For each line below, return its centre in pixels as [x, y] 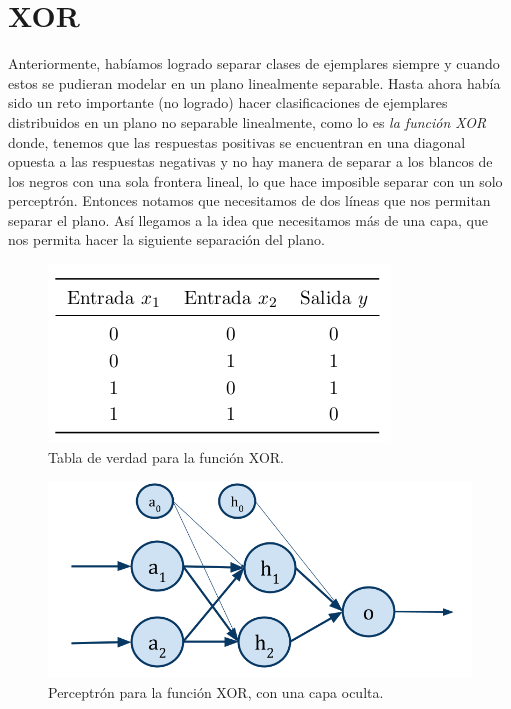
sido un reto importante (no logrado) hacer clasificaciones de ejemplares [228, 102]
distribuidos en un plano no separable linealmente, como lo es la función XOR [247, 121]
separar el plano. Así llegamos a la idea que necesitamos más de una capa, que [248, 219]
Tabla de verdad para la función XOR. [166, 456]
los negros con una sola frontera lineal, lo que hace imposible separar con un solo [255, 180]
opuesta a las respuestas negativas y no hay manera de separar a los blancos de [250, 161]
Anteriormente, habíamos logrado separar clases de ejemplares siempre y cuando [254, 63]
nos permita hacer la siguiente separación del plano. [166, 239]
